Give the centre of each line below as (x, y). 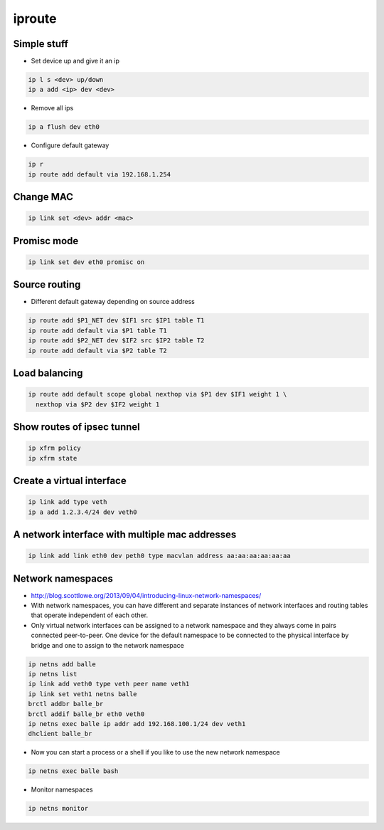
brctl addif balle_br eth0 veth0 (86, 714)
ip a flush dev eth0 (64, 127)
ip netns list (53, 674)
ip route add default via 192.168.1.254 (99, 174)
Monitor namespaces (62, 789)
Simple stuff (41, 44)
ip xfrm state (53, 458)
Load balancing (48, 373)
